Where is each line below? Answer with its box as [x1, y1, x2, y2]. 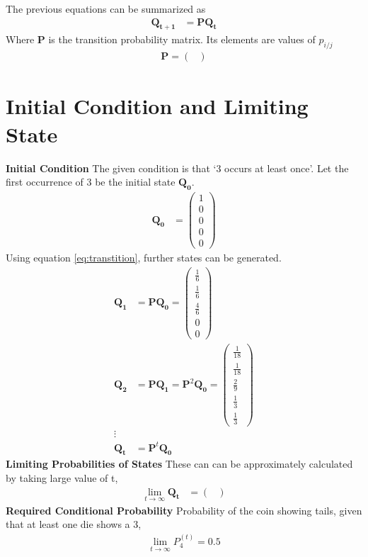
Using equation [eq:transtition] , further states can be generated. [6, 250, 282, 265]
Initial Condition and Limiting [6, 91, 309, 120]
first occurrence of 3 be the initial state [6, 174, 176, 189]
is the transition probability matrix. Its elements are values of [48, 32, 316, 47]
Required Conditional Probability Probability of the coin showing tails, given [6, 502, 362, 517]
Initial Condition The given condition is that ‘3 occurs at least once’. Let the [6, 160, 349, 175]
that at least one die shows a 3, [6, 517, 142, 531]
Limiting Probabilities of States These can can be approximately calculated [6, 456, 353, 471]
